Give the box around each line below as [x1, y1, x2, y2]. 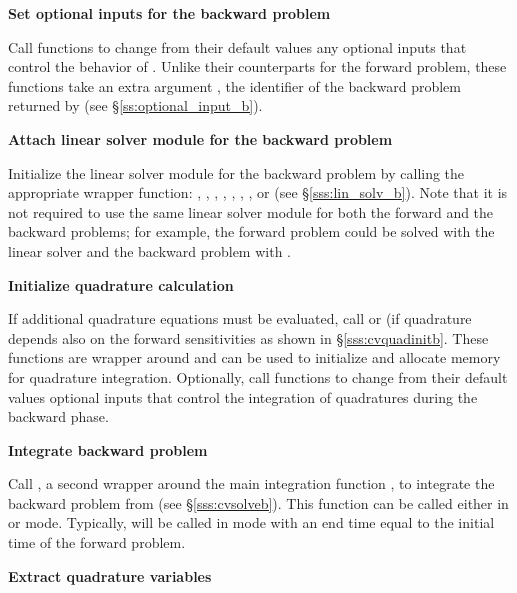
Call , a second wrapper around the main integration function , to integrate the [8, 473, 495, 494]
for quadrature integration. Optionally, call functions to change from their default [8, 366, 508, 387]
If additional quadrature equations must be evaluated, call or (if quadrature [8, 308, 472, 329]
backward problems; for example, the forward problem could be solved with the [8, 221, 495, 242]
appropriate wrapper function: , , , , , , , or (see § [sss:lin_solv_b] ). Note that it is [8, 182, 508, 203]
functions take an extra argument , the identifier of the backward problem [8, 75, 461, 96]
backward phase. [8, 406, 109, 427]
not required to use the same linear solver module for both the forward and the [8, 201, 494, 222]
